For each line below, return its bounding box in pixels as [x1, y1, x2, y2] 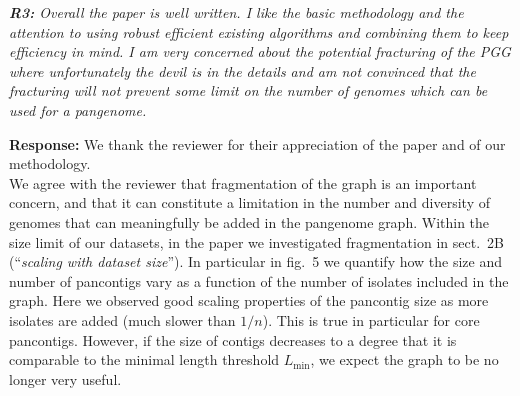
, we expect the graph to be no [310, 349, 499, 370]
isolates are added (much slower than [9, 309, 236, 330]
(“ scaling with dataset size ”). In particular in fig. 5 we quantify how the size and [9, 251, 503, 272]
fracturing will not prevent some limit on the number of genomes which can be [9, 80, 488, 101]
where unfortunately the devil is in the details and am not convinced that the [9, 60, 476, 81]
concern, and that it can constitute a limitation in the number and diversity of [9, 192, 490, 213]
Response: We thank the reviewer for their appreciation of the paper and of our [9, 133, 506, 154]
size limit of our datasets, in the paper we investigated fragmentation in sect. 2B [9, 231, 504, 252]
